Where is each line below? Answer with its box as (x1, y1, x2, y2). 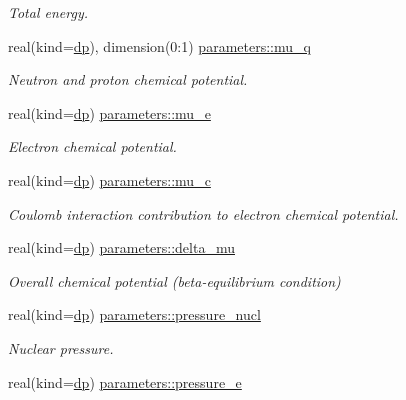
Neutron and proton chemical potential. (8, 69, 248, 90)
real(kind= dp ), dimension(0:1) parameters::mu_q (8, 35, 311, 56)
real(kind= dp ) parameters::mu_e (8, 102, 211, 123)
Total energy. (8, 2, 88, 22)
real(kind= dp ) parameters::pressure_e (8, 371, 242, 392)
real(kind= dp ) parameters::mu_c (8, 169, 211, 190)
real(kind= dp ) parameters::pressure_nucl (8, 304, 261, 325)
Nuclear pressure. (8, 337, 114, 358)
